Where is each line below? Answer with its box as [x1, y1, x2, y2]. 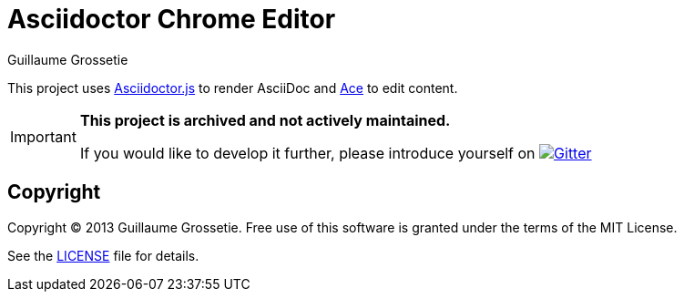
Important [10, 127, 77, 146]
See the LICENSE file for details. [7, 247, 199, 263]
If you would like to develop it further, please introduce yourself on [79, 143, 536, 162]
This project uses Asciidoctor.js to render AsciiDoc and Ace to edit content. [7, 79, 458, 96]
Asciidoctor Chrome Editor [7, 4, 336, 35]
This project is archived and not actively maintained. [79, 110, 451, 129]
